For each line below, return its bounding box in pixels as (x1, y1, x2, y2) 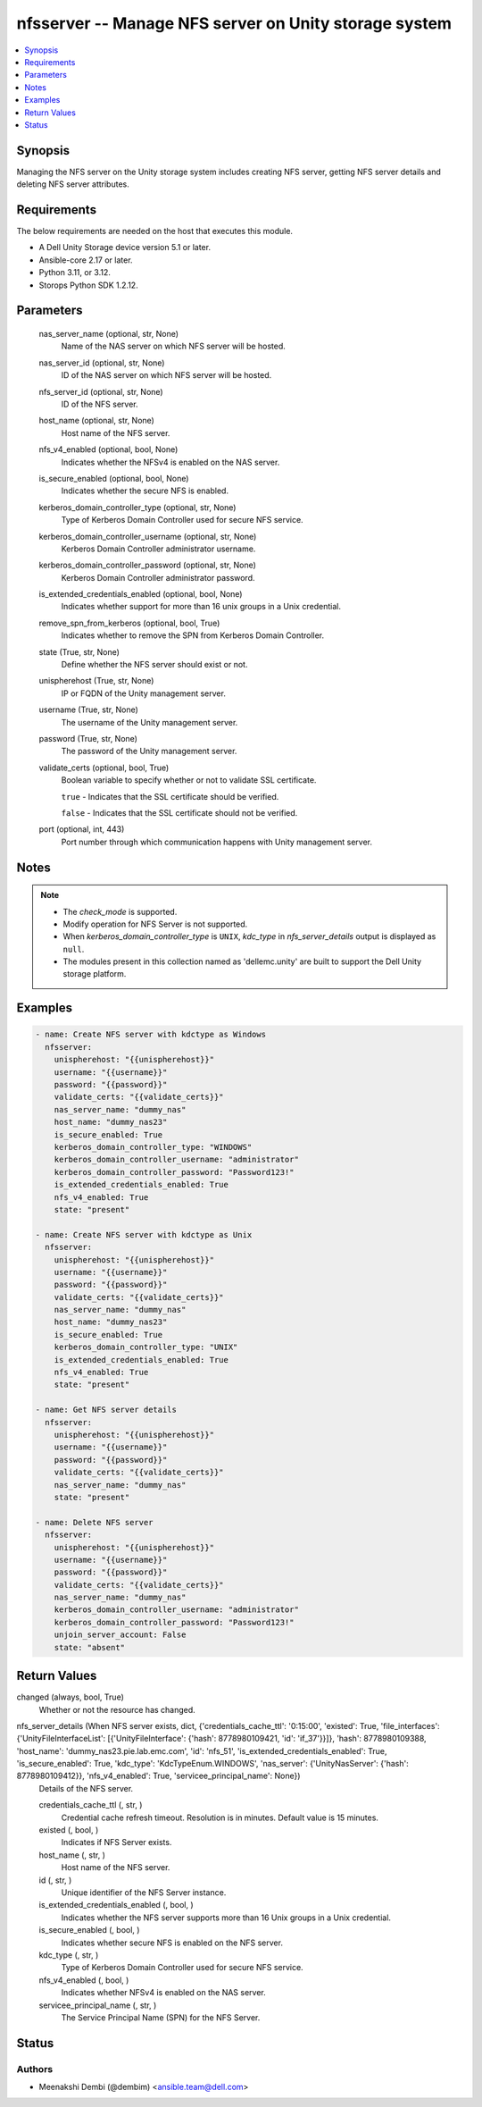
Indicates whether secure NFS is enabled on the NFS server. (61, 1937, 283, 1948)
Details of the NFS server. (38, 1783, 134, 1793)
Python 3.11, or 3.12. (38, 267, 112, 278)
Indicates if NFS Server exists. (61, 1837, 172, 1848)
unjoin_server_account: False (54, 1630, 187, 1640)
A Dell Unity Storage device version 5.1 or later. (38, 242, 212, 253)
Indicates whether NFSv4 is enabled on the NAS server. (61, 1987, 267, 1998)
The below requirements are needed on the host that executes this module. (16, 226, 294, 237)
